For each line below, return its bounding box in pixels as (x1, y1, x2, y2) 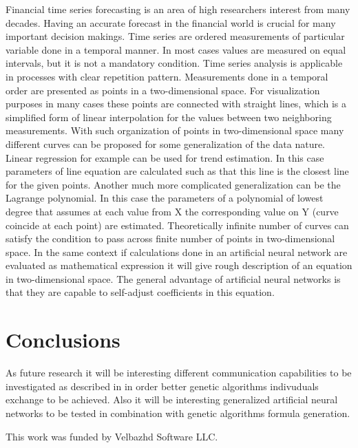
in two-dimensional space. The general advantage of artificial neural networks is (6, 271, 341, 286)
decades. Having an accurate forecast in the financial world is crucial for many (6, 15, 336, 30)
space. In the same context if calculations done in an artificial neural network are (6, 244, 348, 259)
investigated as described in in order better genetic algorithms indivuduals (6, 378, 319, 393)
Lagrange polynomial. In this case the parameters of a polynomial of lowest (6, 191, 324, 205)
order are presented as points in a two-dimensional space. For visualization (6, 83, 320, 97)
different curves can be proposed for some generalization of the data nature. (6, 136, 326, 151)
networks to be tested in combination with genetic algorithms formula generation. (6, 405, 350, 420)
